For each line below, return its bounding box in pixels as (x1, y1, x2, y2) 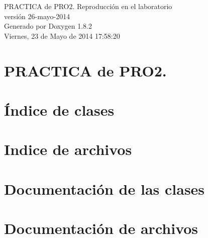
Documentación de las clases (4, 178, 205, 199)
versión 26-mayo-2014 (4, 11, 70, 21)
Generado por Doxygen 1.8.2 (4, 21, 92, 31)
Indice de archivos (4, 139, 132, 160)
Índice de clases (4, 99, 115, 120)
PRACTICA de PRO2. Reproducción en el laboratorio (4, 1, 172, 11)
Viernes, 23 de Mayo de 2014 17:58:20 (4, 30, 120, 41)
